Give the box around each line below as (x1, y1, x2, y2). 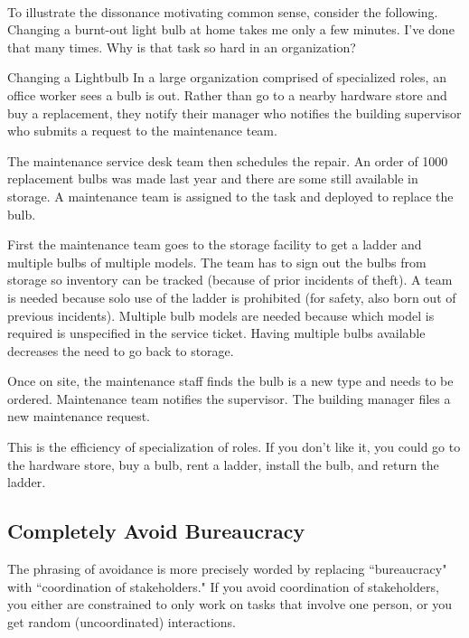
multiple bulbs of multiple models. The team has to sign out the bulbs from (7, 252, 427, 271)
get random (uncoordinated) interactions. (7, 612, 237, 631)
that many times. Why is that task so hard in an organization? (7, 37, 356, 56)
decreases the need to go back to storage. (7, 341, 234, 360)
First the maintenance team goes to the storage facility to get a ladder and (7, 235, 422, 254)
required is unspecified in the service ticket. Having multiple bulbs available (7, 324, 426, 342)
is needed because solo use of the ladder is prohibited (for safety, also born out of (7, 287, 456, 306)
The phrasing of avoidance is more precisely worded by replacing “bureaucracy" (7, 559, 447, 578)
